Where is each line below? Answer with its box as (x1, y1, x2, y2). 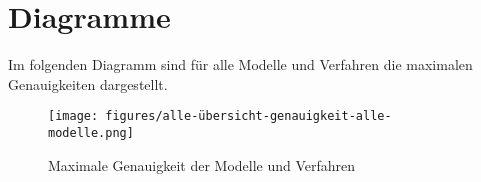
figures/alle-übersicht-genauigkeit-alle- (105, 109, 392, 124)
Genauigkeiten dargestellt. (8, 73, 168, 94)
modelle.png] (48, 125, 134, 140)
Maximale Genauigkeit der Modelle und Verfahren (48, 154, 356, 175)
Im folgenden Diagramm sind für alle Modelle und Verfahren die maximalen (8, 54, 473, 75)
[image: (48, 109, 99, 124)
